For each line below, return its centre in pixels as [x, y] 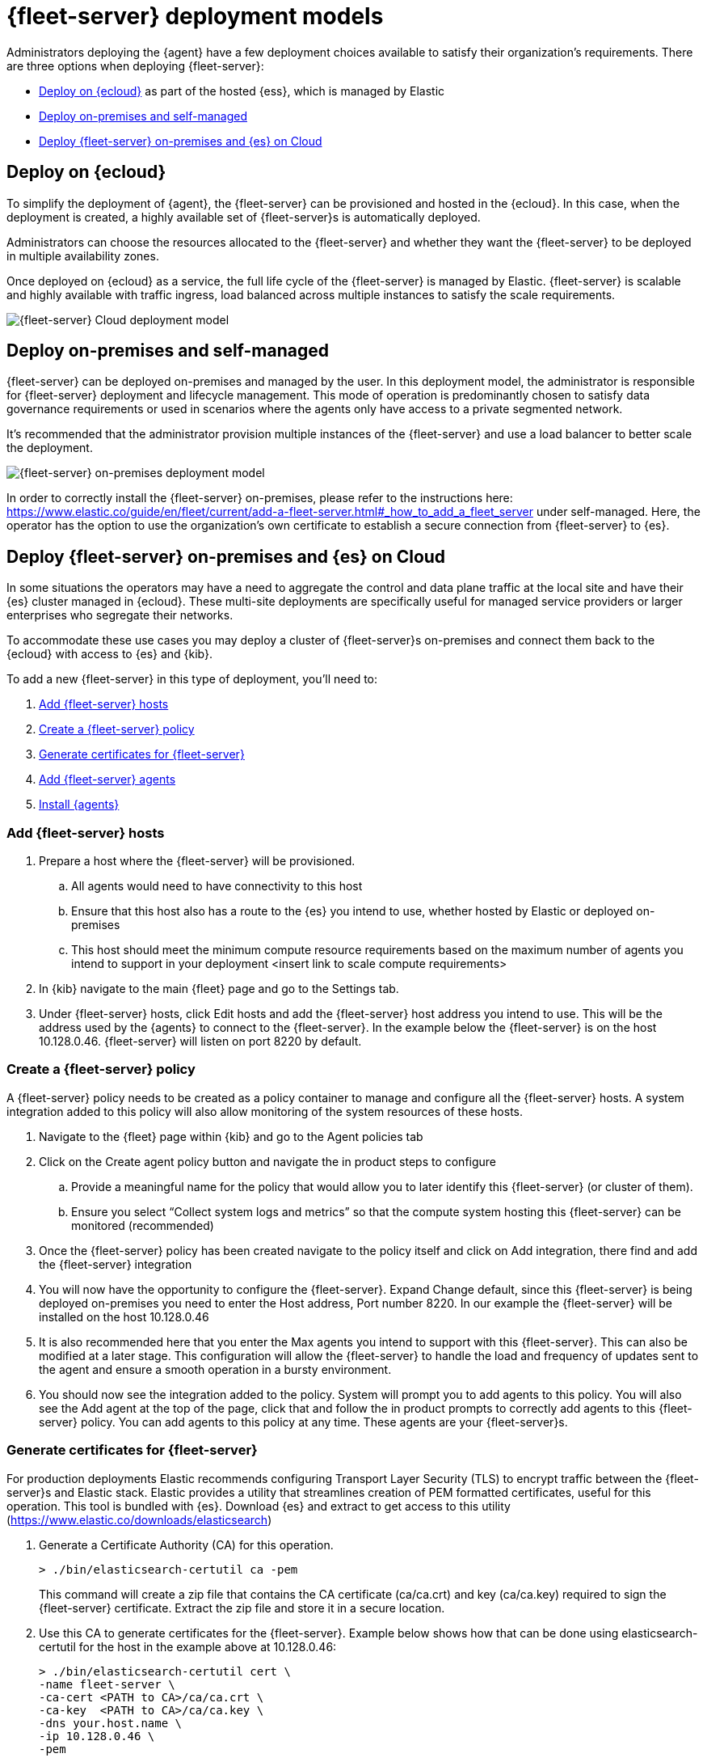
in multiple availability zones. [83, 256]
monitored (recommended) [143, 1225]
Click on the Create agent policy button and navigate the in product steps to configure [268, 1161]
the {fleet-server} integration [116, 1264]
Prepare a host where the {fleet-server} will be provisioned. [197, 861]
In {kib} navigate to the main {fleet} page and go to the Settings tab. [219, 989]
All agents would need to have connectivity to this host [217, 886]
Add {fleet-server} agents [107, 780]
